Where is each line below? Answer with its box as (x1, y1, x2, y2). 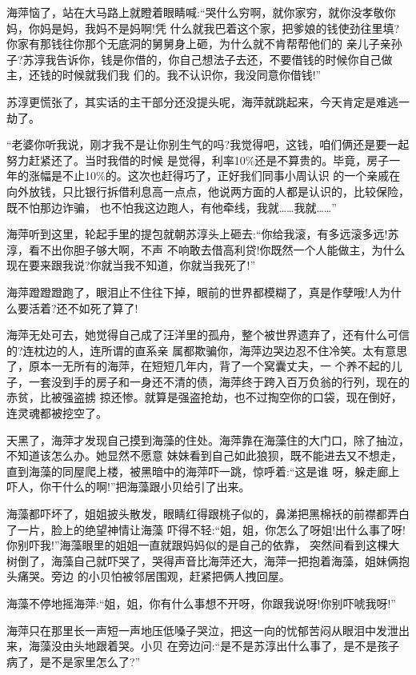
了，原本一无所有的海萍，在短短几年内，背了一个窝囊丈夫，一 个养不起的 (6, 357, 391, 374)
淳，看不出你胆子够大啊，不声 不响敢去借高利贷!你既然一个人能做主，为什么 (6, 241, 406, 258)
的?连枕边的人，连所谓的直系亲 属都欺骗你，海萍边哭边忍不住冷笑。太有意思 (6, 341, 408, 358)
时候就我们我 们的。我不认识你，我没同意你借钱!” (62, 66, 322, 83)
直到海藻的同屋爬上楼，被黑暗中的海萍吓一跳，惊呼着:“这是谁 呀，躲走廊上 (6, 462, 400, 479)
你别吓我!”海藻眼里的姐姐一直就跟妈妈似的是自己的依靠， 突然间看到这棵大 (6, 537, 400, 553)
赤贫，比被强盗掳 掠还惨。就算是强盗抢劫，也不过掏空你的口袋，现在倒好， (6, 389, 402, 405)
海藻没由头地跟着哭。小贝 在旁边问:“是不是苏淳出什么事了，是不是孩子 (28, 637, 400, 654)
